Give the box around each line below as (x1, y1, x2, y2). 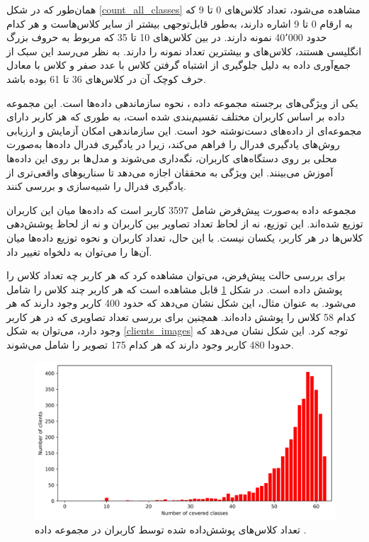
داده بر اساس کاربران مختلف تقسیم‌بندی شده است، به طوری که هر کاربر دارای (6, 109, 345, 124)
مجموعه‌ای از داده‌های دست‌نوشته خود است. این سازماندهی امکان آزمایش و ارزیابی (6, 123, 362, 137)
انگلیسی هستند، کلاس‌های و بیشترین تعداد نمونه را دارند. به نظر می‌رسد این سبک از (6, 43, 362, 58)
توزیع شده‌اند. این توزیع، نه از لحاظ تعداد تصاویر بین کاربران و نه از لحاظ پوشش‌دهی (6, 216, 363, 231)
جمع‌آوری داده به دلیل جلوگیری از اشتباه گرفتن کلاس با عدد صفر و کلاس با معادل (6, 57, 351, 72)
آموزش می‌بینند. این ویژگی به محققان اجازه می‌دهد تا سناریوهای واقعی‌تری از (6, 164, 334, 179)
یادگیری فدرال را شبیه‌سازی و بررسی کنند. (6, 179, 186, 193)
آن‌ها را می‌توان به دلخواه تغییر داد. (6, 244, 152, 259)
